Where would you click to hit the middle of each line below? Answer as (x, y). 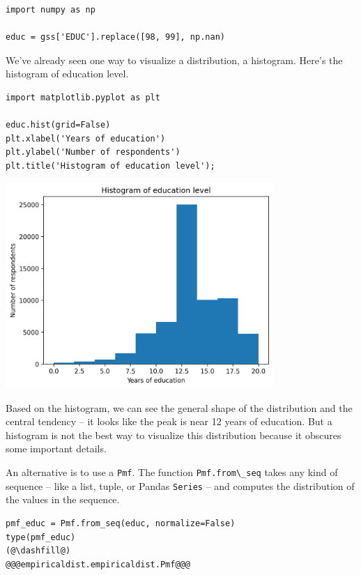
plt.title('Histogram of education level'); (110, 166)
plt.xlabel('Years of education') (86, 138)
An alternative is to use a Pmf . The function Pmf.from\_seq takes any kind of (172, 472)
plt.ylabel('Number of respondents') (93, 152)
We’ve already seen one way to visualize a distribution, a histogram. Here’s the (174, 60)
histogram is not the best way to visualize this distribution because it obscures (174, 435)
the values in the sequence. (63, 499)
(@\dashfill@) (38, 551)
